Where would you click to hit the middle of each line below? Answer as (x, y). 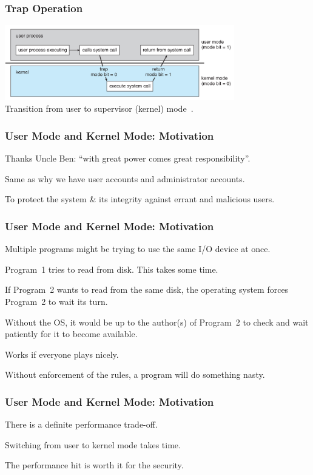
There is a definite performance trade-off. (81, 424)
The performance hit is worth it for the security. (94, 465)
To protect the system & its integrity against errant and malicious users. (140, 199)
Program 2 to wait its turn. (56, 302)
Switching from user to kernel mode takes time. (93, 444)
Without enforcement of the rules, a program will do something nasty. (135, 374)
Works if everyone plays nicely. (62, 354)
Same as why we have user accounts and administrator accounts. (125, 178)
